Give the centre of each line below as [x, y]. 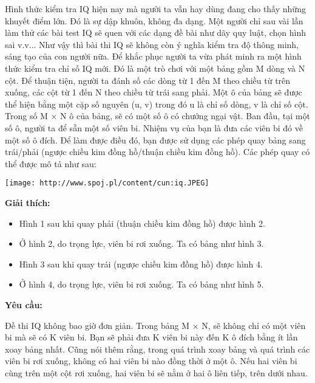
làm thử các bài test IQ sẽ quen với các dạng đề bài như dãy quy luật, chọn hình [155, 33]
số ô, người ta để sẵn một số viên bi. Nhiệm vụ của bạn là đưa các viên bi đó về [154, 127]
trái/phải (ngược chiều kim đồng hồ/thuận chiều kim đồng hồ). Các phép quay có [157, 152]
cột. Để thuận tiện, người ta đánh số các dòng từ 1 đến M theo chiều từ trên [148, 80]
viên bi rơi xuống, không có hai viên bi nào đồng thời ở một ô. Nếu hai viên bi [151, 361]
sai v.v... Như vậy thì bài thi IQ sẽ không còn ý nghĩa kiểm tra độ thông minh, [152, 44]
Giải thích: [28, 202]
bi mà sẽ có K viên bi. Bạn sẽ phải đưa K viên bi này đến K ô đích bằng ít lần [151, 337]
